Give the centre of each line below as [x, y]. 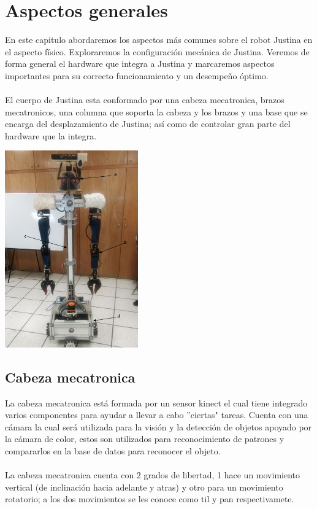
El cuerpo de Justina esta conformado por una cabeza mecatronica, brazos [145, 100]
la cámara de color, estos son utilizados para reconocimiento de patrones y [145, 439]
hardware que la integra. [51, 135]
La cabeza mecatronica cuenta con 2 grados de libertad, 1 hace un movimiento [153, 475]
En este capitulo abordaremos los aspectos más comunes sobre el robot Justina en [159, 40]
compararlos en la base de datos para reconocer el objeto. [113, 451]
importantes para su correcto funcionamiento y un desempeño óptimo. [137, 75]
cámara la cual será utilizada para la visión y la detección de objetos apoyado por [158, 426]
